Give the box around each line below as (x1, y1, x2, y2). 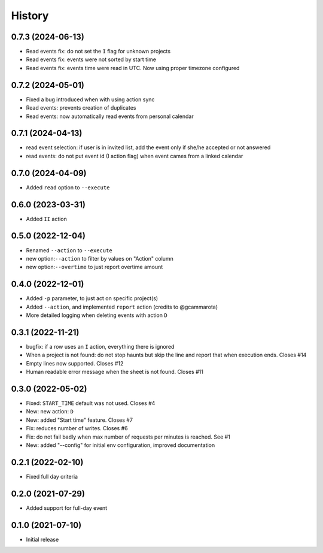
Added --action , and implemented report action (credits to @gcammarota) (26, 303, 218, 310)
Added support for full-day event (26, 504, 108, 512)
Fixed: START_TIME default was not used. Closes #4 (26, 400, 156, 407)
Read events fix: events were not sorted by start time (26, 56, 157, 63)
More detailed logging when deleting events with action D (26, 312, 167, 319)
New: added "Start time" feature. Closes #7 (26, 416, 133, 424)
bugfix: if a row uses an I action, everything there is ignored (26, 343, 175, 350)
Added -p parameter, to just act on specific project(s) (26, 295, 159, 302)
